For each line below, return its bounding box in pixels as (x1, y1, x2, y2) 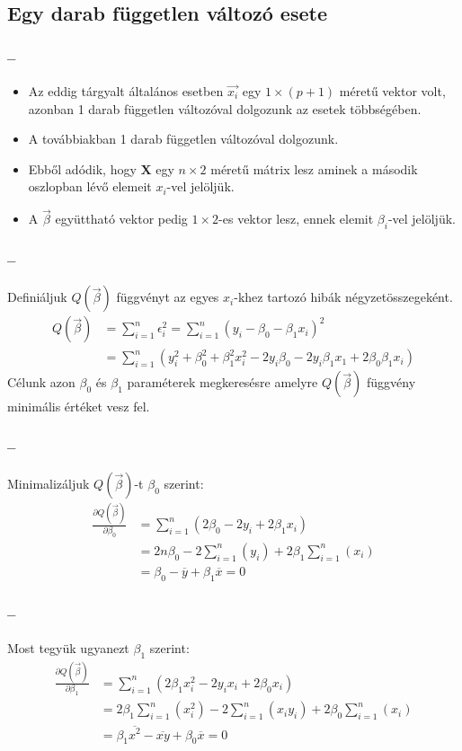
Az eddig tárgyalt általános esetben (28, 82, 224, 100)
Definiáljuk (7, 287, 67, 306)
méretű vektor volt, (339, 82, 446, 100)
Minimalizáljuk (7, 474, 90, 493)
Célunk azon (7, 373, 76, 392)
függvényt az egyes (116, 287, 219, 306)
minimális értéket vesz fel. (7, 397, 150, 416)
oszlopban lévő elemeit (28, 177, 152, 196)
